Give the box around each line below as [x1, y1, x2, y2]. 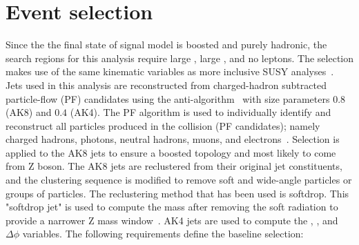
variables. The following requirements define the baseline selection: [22, 226, 304, 241]
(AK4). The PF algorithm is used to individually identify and [70, 105, 331, 119]
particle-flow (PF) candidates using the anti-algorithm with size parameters [6, 91, 330, 106]
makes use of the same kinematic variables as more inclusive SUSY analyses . [6, 64, 334, 79]
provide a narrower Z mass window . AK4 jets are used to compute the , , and [6, 213, 338, 227]
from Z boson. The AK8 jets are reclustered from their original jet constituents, [6, 159, 342, 173]
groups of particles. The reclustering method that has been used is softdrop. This [6, 186, 349, 200]
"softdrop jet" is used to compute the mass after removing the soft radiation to [6, 199, 338, 214]
